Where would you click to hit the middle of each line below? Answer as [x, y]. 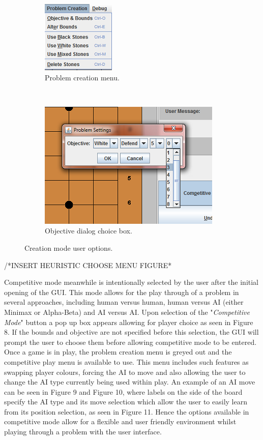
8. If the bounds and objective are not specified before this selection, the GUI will [131, 332]
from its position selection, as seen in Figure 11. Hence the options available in [127, 411]
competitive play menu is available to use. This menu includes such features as [126, 361]
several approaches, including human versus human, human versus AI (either [124, 302]
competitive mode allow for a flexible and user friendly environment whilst [120, 421]
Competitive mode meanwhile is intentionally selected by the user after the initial [131, 282]
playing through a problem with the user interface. [83, 432]
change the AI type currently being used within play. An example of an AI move [130, 382]
